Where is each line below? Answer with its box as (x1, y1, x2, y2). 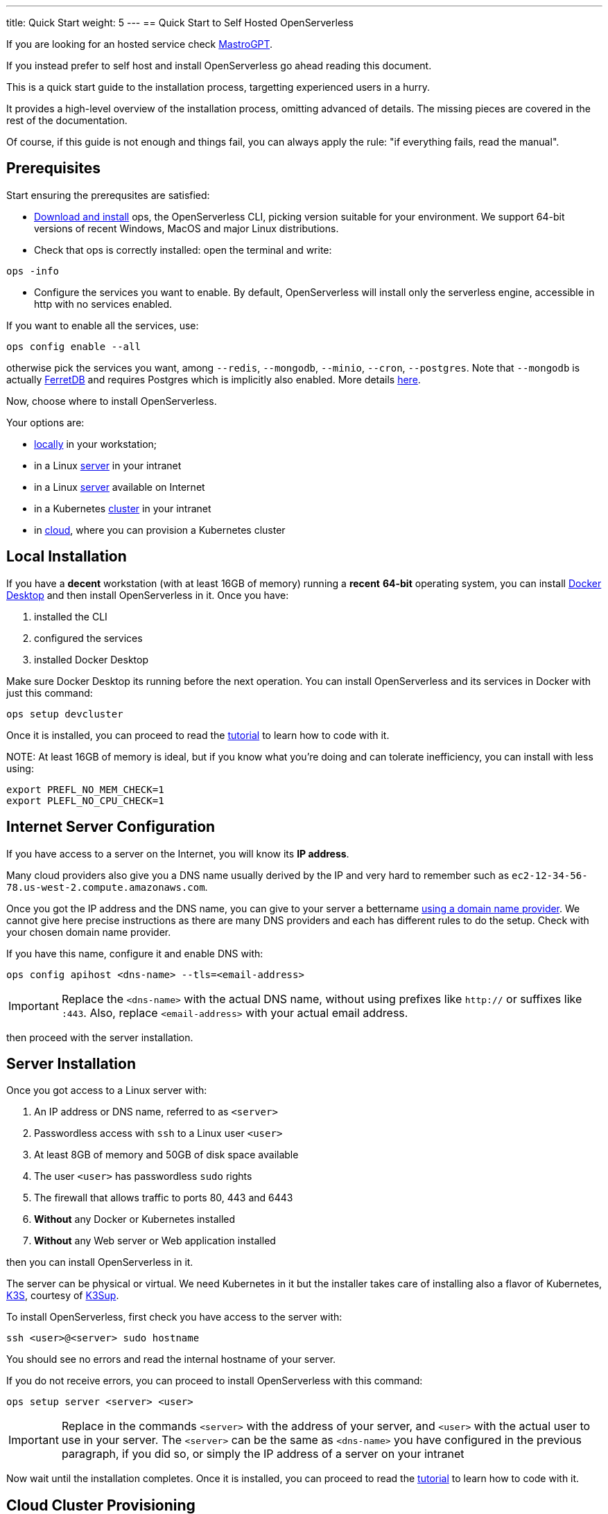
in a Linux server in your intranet (34, 459, 182, 471)
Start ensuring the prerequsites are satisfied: (6, 189, 210, 201)
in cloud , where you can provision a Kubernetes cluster (34, 523, 286, 536)
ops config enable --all (6, 340, 141, 352)
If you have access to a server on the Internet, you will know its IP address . (6, 847, 349, 860)
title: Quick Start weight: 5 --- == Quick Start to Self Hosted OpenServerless (6, 17, 354, 28)
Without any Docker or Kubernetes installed (34, 1213, 236, 1226)
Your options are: (6, 416, 85, 428)
